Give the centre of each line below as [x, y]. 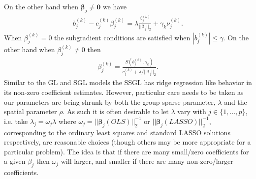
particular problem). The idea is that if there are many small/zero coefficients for [127, 151]
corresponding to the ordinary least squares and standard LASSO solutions [117, 132]
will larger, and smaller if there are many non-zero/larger [147, 161]
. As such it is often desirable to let [116, 111]
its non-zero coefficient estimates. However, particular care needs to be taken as [124, 92]
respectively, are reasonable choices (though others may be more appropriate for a [128, 142]
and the [236, 102]
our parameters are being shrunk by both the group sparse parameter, [110, 102]
